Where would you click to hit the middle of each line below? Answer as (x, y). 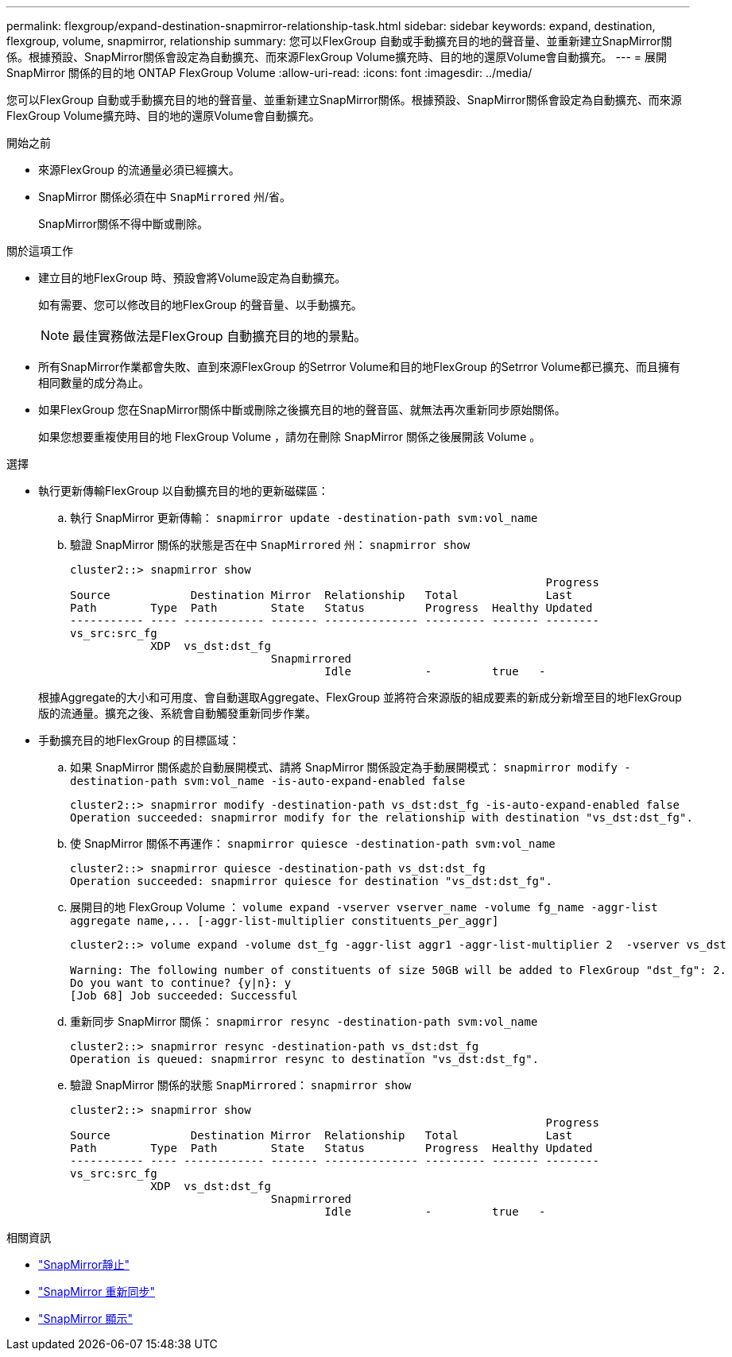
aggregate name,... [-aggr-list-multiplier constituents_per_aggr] (285, 921)
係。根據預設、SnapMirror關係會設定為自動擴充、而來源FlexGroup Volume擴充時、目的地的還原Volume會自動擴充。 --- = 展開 (337, 57)
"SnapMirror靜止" (84, 1264)
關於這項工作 (40, 251)
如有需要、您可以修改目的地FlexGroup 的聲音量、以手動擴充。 (200, 305)
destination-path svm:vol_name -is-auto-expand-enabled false (268, 781)
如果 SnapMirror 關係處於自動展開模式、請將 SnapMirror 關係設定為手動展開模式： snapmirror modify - (351, 767)
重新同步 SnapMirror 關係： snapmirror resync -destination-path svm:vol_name (304, 1021)
